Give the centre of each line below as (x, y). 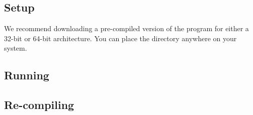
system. (16, 48)
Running (27, 75)
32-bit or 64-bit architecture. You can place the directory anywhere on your (120, 38)
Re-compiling (39, 105)
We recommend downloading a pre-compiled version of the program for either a (126, 28)
